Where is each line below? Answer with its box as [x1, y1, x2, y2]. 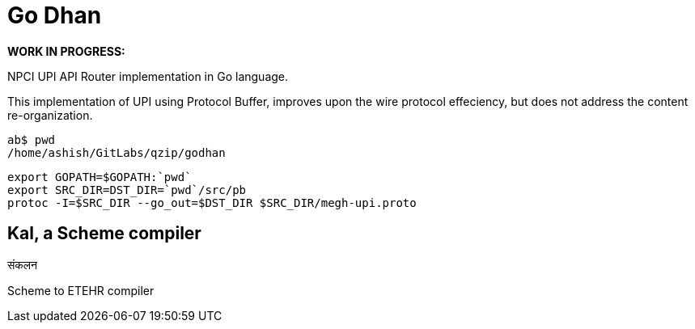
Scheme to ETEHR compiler [7, 283, 155, 297]
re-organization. [7, 108, 93, 122]
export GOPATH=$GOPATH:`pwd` [7, 170, 192, 183]
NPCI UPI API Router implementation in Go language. [7, 69, 289, 83]
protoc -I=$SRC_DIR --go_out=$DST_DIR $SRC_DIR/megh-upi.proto [7, 196, 417, 209]
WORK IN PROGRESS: [7, 44, 125, 58]
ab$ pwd [7, 133, 56, 146]
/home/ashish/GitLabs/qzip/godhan [7, 146, 226, 159]
